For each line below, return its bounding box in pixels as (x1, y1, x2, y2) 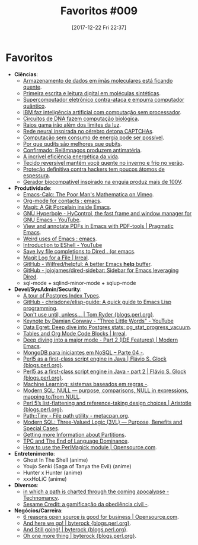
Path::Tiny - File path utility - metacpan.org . (23, 412, 130, 419)
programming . (23, 305, 58, 312)
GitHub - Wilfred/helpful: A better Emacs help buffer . (23, 260, 152, 267)
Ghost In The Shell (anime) (23, 456, 88, 463)
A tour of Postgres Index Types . (23, 292, 101, 299)
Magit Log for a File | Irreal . (23, 254, 90, 261)
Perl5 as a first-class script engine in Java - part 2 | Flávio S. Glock (23, 368, 187, 375)
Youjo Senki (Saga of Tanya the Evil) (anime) (23, 462, 132, 469)
